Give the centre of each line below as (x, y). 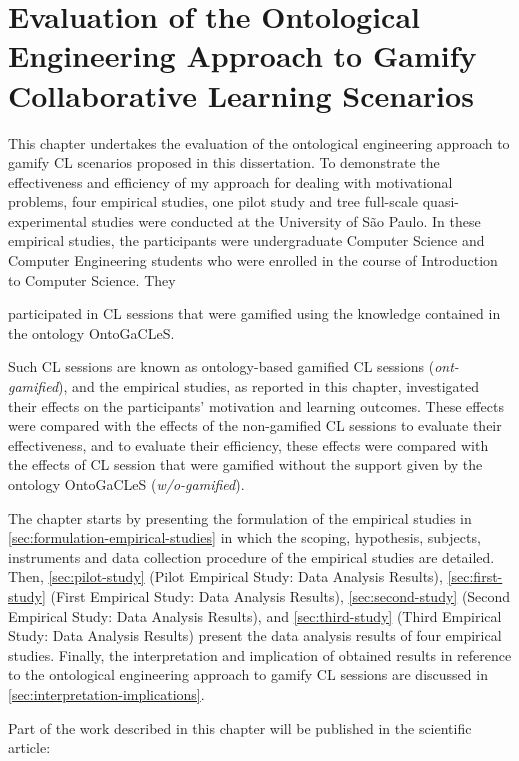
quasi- (440, 201)
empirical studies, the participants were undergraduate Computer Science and (246, 240)
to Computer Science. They (92, 279)
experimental (47, 220)
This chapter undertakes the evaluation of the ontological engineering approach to (259, 142)
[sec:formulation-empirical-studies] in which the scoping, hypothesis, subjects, (244, 537)
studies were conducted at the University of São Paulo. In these (286, 220)
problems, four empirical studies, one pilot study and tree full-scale (213, 201)
